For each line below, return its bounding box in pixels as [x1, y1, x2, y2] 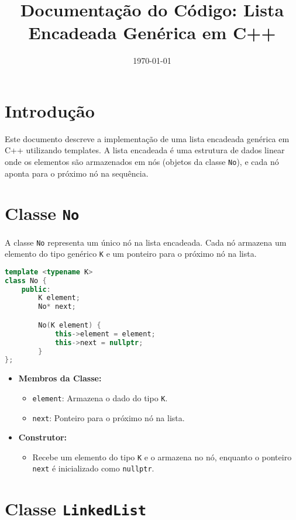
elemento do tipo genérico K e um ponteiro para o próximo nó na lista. [5, 247, 257, 260]
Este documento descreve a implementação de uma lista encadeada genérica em [5, 132, 290, 144]
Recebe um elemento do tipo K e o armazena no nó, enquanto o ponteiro [32, 450, 292, 463]
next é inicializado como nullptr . [32, 462, 154, 474]
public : [21, 285, 51, 294]
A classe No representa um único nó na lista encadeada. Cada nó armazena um [5, 236, 287, 248]
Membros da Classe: [18, 372, 102, 384]
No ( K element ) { [38, 321, 101, 329]
